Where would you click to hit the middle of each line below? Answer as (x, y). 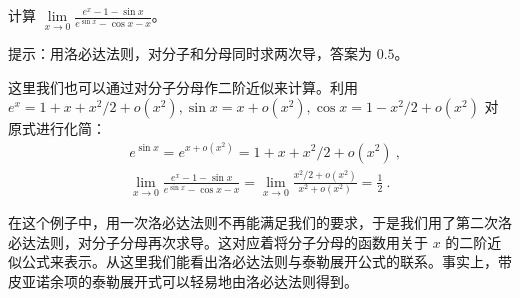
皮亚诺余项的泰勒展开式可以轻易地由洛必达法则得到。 (183, 280)
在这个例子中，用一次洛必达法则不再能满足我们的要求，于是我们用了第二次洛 (260, 222)
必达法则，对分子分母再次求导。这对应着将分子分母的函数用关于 (218, 241)
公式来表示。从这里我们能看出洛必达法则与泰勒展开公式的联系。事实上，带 (266, 261)
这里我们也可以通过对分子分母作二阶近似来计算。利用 (183, 86)
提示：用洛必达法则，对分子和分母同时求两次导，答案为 (190, 53)
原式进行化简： (57, 128)
